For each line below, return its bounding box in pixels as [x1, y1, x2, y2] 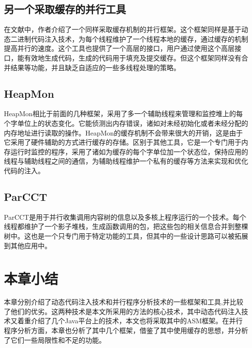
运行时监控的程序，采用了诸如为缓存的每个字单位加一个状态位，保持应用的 [10, 146, 248, 156]
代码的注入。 [4, 165, 45, 175]
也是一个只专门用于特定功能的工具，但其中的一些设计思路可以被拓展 [31, 230, 248, 241]
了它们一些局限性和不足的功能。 [4, 334, 106, 345]
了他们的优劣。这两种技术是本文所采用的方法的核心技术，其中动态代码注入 [4, 306, 241, 316]
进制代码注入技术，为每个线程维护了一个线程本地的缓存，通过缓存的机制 [17, 33, 248, 44]
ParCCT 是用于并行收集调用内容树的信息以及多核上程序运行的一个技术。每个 [4, 212, 246, 222]
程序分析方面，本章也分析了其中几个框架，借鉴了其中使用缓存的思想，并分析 [4, 325, 248, 335]
